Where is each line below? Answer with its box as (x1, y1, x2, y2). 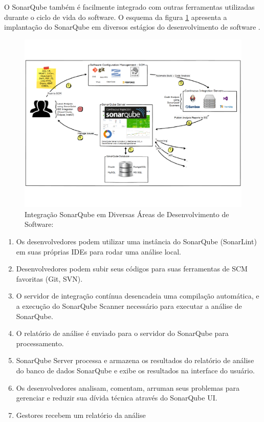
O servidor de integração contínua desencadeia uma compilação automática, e (16, 290, 259, 301)
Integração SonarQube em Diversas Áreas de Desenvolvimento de (25, 208, 229, 219)
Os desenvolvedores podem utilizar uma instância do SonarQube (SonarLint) (16, 236, 257, 247)
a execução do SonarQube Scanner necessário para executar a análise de (16, 301, 242, 311)
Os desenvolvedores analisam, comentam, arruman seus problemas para (16, 382, 240, 393)
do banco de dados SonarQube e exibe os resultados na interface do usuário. (16, 365, 255, 376)
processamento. (16, 337, 64, 348)
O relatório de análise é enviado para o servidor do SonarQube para (16, 328, 229, 339)
